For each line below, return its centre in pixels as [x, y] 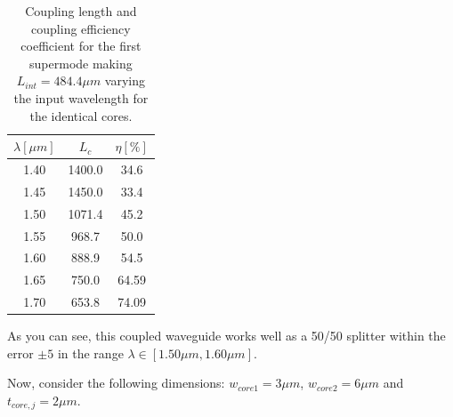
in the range [90, 353]
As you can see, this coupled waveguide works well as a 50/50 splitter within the [226, 336]
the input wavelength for [81, 97]
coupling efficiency [81, 28]
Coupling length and [81, 11]
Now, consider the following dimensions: [116, 383]
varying [125, 80]
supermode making [81, 63]
